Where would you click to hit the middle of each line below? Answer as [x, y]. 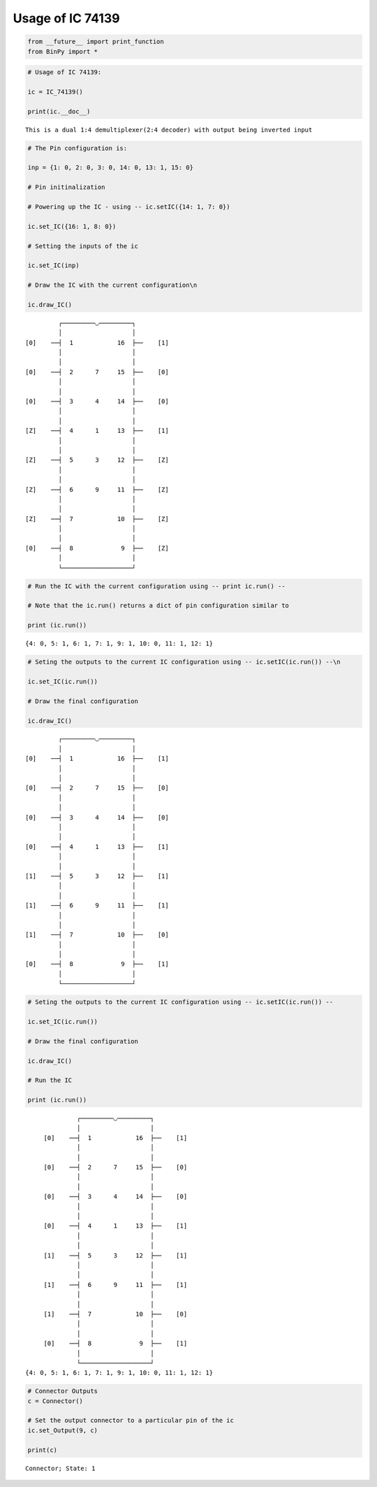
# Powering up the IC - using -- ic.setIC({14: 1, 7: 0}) [129, 207]
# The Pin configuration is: [77, 148]
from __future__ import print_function [96, 42]
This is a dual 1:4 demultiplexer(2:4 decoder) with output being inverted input [169, 130]
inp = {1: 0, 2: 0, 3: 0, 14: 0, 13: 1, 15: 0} [110, 168]
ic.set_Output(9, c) [62, 1430]
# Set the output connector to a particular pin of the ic [131, 1421]
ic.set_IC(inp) [53, 265]
